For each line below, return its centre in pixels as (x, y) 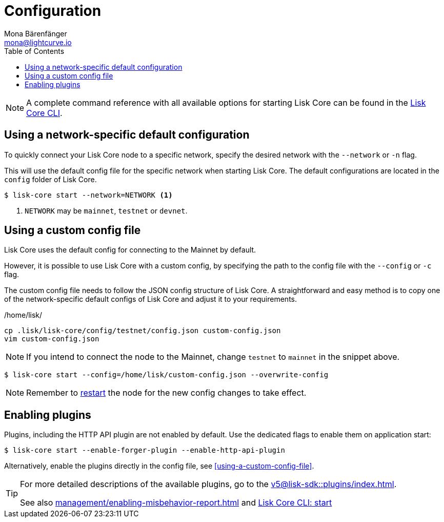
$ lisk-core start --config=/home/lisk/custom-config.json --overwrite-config (166, 375)
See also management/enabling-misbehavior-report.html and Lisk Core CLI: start (176, 503)
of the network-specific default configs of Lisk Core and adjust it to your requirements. (150, 299)
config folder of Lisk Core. (51, 179)
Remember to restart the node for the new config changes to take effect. (166, 393)
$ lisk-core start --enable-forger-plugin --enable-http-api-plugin (145, 450)
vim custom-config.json (52, 339)
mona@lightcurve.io (38, 42)
